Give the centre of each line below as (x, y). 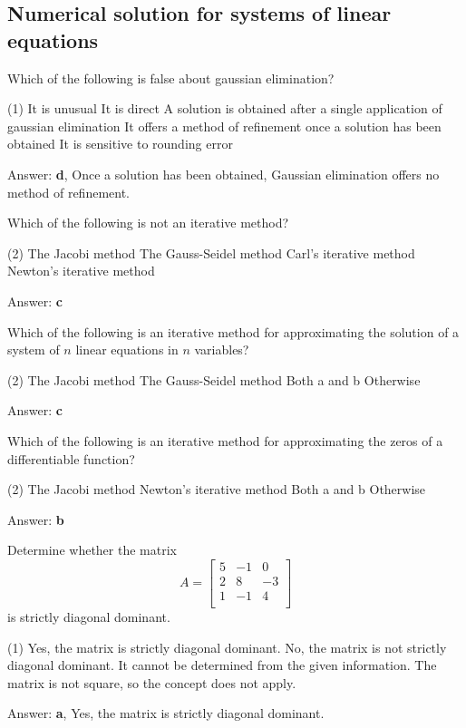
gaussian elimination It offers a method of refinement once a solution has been (224, 126)
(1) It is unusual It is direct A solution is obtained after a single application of (225, 108)
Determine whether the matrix (92, 550)
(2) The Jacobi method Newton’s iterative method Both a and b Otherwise (217, 489)
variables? (222, 349)
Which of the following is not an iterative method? (148, 223)
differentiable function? (71, 458)
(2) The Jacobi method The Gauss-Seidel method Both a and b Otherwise (214, 379)
